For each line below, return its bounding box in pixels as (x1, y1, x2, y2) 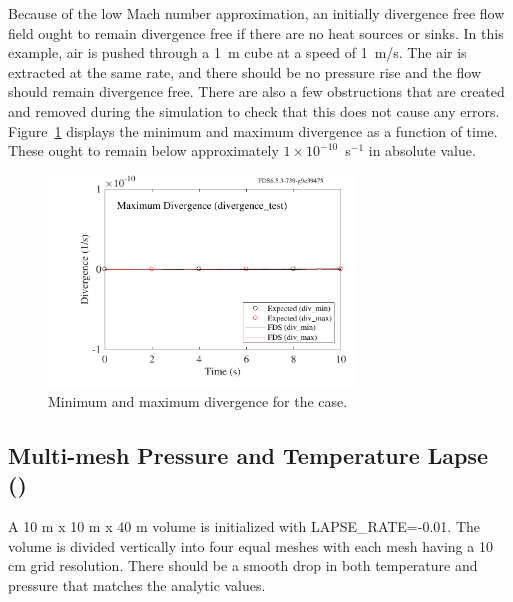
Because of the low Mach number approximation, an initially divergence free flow (8, 3, 505, 23)
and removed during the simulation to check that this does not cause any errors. (8, 100, 500, 121)
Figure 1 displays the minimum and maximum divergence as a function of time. (8, 120, 498, 141)
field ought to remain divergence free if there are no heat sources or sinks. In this (8, 22, 504, 43)
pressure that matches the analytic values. (8, 574, 266, 595)
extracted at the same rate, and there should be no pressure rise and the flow (8, 61, 482, 82)
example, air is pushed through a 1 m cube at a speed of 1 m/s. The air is (8, 42, 467, 63)
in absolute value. (368, 140, 476, 161)
